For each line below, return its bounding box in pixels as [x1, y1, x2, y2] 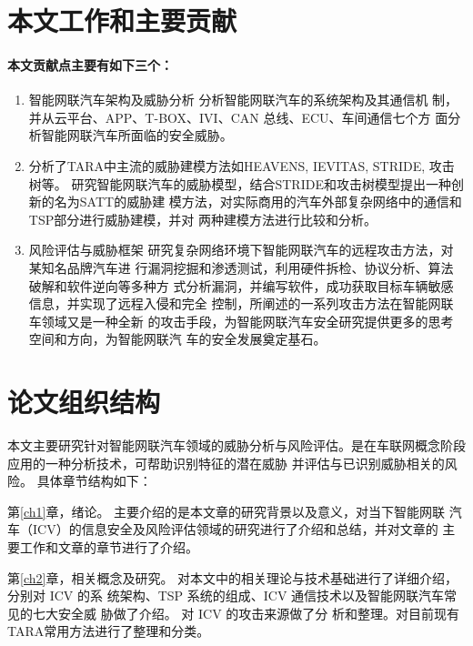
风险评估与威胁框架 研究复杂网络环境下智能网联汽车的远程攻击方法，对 [28, 240, 454, 259]
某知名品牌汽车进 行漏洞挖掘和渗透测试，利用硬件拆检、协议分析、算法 [28, 257, 454, 277]
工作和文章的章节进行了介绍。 [19, 537, 198, 556]
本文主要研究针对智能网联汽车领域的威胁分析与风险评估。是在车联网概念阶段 [7, 436, 466, 455]
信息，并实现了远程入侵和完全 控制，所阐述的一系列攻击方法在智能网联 [28, 294, 454, 313]
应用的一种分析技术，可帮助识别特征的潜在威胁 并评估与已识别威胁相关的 [7, 453, 445, 472]
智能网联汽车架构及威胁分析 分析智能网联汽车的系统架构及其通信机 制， [28, 90, 458, 109]
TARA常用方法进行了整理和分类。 [7, 621, 210, 641]
